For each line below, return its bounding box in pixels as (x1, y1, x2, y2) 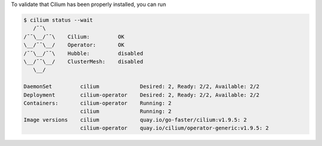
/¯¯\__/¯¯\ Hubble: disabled (23, 50, 143, 56)
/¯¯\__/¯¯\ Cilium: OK (23, 33, 125, 40)
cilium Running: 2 (80, 108, 172, 115)
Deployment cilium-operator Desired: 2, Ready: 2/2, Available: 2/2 (23, 91, 259, 98)
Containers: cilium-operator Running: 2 (23, 100, 172, 106)
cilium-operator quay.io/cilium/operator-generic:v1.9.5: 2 (80, 125, 270, 132)
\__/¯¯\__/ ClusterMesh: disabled (23, 58, 143, 65)
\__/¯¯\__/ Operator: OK (23, 42, 125, 49)
